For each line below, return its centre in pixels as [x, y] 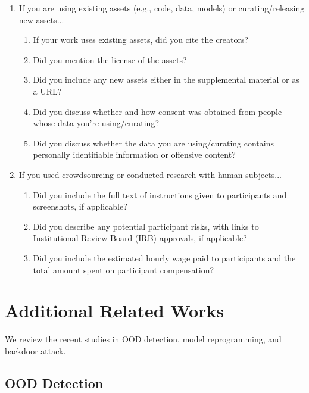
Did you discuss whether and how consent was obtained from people [157, 111]
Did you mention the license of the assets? [110, 59]
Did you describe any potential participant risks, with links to [146, 226]
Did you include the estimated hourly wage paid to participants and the [164, 258]
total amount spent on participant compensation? [124, 269]
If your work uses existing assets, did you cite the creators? [141, 40]
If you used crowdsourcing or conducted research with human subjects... [150, 174]
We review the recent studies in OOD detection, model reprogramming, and [143, 339]
